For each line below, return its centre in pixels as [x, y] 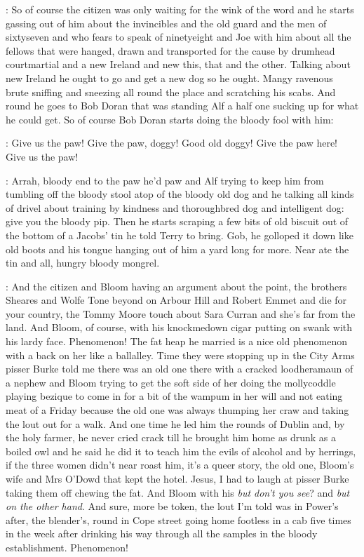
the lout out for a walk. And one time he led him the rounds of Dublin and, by [175, 423]
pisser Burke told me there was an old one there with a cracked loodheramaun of [180, 369]
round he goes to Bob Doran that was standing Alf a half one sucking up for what [182, 106]
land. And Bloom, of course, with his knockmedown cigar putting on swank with [179, 327]
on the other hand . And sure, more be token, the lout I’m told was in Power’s [172, 506]
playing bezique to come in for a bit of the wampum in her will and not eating [174, 396]
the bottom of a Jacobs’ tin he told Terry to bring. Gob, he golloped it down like [180, 235]
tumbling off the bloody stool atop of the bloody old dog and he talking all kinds [180, 194]
